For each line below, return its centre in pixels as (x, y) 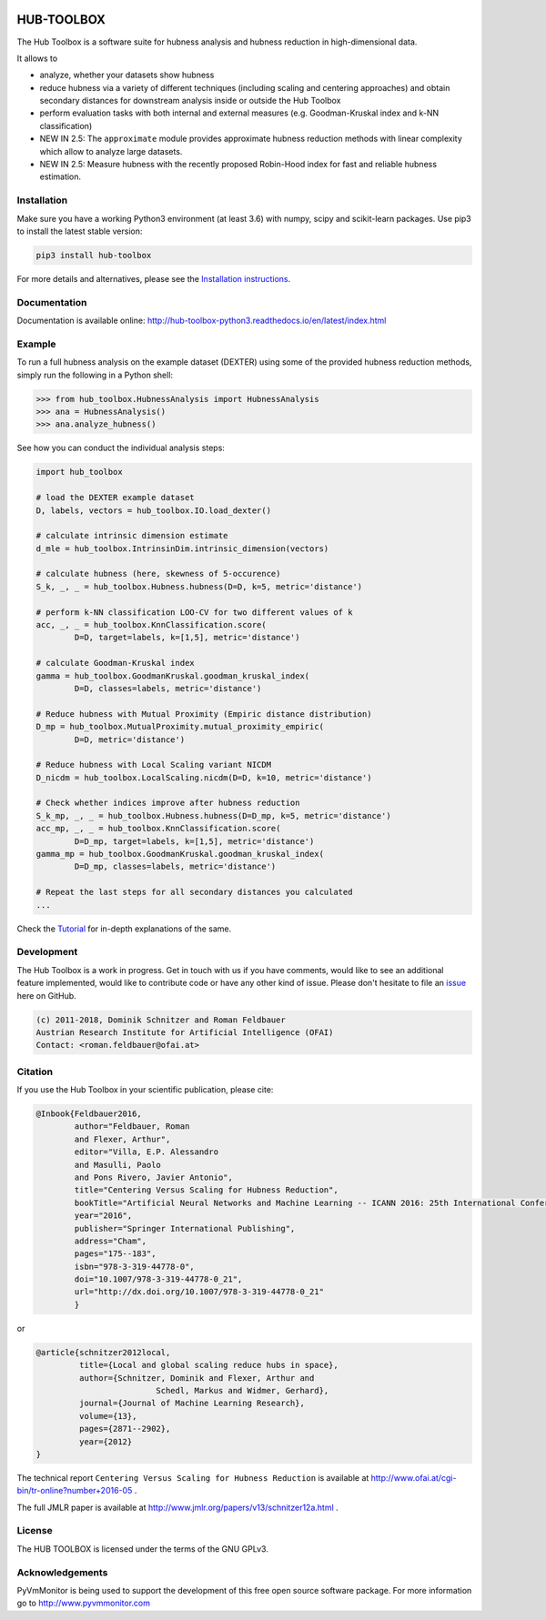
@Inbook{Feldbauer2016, (89, 1114)
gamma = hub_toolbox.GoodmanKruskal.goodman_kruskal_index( (173, 676)
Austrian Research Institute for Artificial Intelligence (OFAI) (185, 1032)
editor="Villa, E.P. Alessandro (146, 1152)
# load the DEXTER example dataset (115, 498)
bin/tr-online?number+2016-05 (75, 1491)
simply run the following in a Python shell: (95, 375)
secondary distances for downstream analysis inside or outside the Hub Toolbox (190, 101)
